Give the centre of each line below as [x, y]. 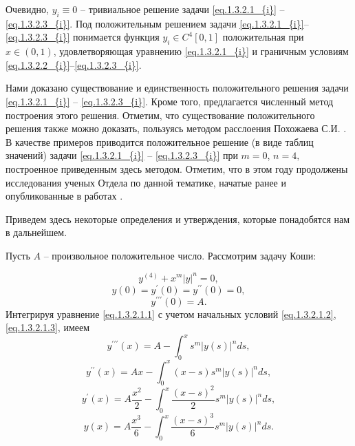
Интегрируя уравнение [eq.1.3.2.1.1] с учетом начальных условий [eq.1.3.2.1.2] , [171, 314]
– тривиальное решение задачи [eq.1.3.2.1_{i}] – [183, 9]
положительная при [263, 37]
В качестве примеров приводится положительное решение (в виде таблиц [160, 141]
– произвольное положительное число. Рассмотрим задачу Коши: [180, 255]
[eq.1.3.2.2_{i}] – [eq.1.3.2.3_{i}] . [74, 64]
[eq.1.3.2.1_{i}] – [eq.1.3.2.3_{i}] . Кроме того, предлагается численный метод [170, 101]
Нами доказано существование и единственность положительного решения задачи [177, 88]
